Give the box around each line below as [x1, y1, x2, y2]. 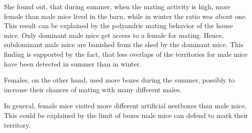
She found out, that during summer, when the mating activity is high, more [4, 1, 231, 11]
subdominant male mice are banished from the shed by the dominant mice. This [4, 39, 244, 50]
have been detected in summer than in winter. [4, 58, 142, 68]
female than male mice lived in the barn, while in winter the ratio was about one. [4, 11, 247, 21]
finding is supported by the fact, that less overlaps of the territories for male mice [4, 49, 248, 59]
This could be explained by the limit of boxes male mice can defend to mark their [4, 110, 249, 120]
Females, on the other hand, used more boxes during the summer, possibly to [4, 75, 235, 85]
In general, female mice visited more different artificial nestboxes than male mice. [4, 100, 247, 111]
